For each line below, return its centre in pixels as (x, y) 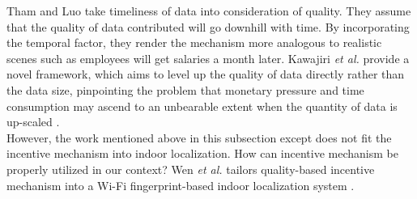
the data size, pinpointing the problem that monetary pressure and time (185, 89)
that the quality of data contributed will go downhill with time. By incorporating (208, 26)
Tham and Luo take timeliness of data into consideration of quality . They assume (209, 11)
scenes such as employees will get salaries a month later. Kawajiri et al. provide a (208, 58)
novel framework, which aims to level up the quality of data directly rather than (206, 74)
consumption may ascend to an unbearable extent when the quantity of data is (202, 106)
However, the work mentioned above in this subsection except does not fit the (199, 137)
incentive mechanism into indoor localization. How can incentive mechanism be (202, 153)
